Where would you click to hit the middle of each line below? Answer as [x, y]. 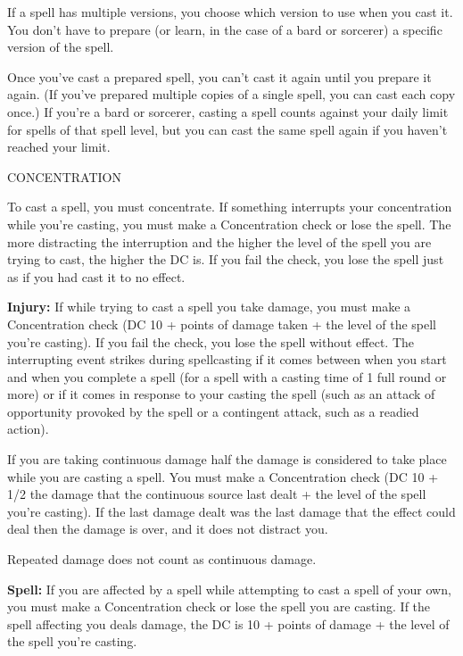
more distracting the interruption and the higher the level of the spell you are [219, 241]
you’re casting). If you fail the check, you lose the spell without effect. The [211, 341]
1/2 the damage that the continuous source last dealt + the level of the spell [217, 494]
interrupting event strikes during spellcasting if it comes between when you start [227, 359]
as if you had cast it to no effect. [96, 276]
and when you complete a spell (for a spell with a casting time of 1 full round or [227, 376]
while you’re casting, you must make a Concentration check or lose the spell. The [229, 224]
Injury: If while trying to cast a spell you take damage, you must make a [209, 307]
